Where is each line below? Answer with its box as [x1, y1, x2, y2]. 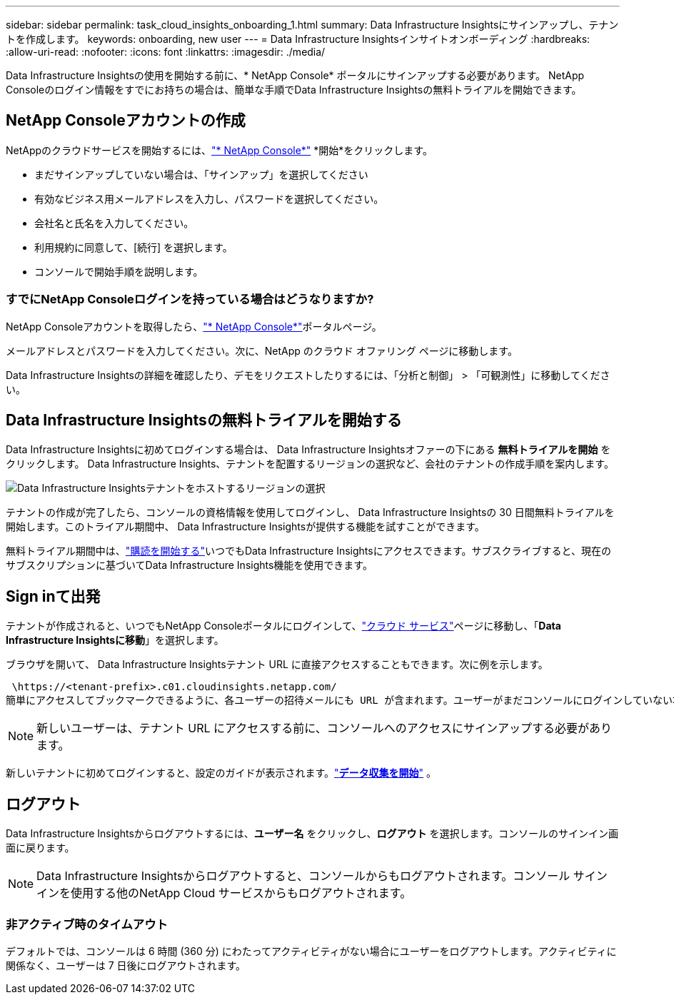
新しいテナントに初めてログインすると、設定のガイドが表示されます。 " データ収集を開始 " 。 [6, 767, 437, 779]
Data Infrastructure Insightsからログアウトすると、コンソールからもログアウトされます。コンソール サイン [36, 869, 608, 884]
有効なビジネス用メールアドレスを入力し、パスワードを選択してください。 [34, 192, 384, 205]
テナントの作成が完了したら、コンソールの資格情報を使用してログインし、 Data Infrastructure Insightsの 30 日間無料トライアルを [6, 506, 615, 519]
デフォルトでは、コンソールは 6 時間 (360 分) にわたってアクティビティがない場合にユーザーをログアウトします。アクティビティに [6, 944, 617, 957]
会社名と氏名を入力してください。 [34, 216, 194, 229]
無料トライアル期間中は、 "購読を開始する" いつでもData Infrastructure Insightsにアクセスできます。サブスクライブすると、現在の [6, 545, 612, 557]
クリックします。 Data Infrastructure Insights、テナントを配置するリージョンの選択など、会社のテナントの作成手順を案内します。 [6, 458, 614, 470]
